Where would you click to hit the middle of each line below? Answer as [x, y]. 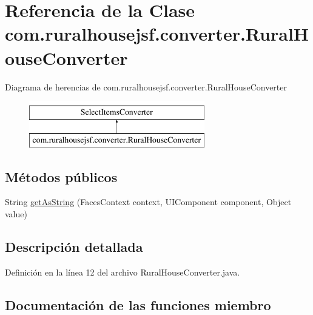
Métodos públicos [61, 176]
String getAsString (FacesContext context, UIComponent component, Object [148, 202]
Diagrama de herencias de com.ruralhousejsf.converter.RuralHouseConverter [146, 86]
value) [16, 214]
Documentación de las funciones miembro [138, 304]
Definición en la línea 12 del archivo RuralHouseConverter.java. [123, 272]
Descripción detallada [74, 247]
